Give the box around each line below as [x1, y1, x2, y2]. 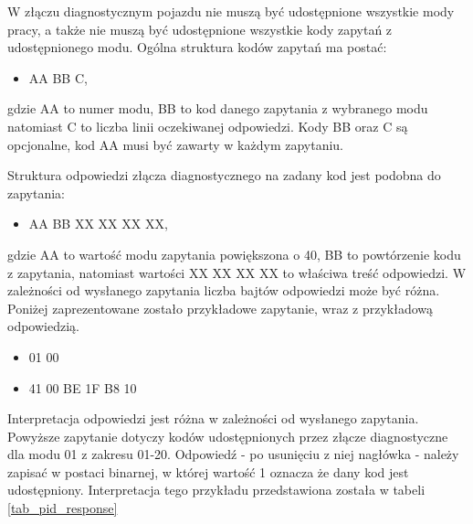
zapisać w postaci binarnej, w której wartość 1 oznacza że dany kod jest [7, 462, 409, 481]
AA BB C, [28, 68, 88, 87]
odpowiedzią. [7, 316, 79, 336]
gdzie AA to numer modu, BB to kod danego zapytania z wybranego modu [7, 99, 428, 118]
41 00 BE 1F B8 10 [28, 378, 137, 397]
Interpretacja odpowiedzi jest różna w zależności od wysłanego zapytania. [7, 409, 419, 428]
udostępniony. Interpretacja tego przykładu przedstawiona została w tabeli [7, 480, 426, 499]
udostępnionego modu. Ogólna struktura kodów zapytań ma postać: [7, 37, 387, 57]
